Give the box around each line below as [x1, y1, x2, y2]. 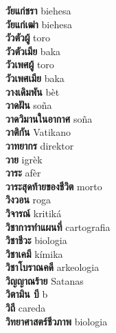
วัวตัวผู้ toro [5, 30, 51, 45]
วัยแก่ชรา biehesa [5, 3, 71, 17]
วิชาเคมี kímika [5, 246, 63, 261]
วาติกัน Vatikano [5, 125, 71, 139]
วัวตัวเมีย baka [5, 43, 61, 58]
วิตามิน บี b [5, 287, 48, 301]
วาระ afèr [5, 165, 41, 180]
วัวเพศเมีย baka [5, 70, 65, 85]
